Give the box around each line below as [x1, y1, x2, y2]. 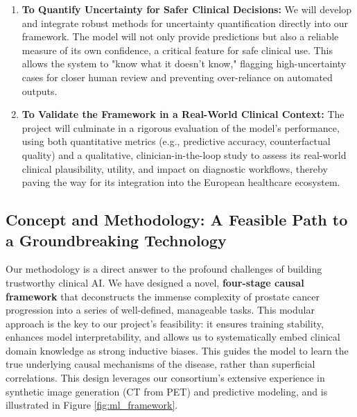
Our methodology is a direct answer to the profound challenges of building [6, 262, 322, 276]
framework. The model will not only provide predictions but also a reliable [21, 29, 339, 44]
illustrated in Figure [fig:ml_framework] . [6, 398, 178, 412]
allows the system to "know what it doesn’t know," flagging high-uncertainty [21, 56, 347, 71]
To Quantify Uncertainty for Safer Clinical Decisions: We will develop [21, 2, 352, 16]
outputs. [21, 83, 58, 98]
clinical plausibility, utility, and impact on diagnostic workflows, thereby [21, 161, 328, 176]
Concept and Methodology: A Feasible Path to [6, 209, 348, 230]
